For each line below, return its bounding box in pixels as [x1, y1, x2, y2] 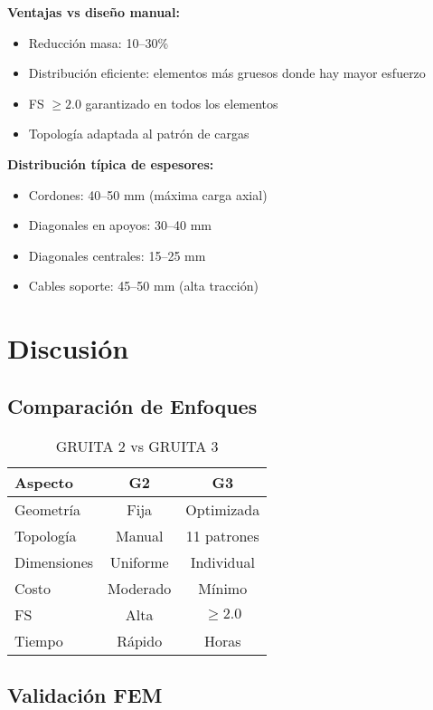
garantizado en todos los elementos [85, 93, 278, 112]
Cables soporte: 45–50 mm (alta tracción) [28, 276, 259, 295]
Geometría [14, 498, 81, 520]
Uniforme [109, 551, 169, 572]
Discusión [7, 330, 129, 367]
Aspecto [14, 471, 73, 493]
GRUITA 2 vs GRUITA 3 [55, 435, 219, 456]
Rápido [117, 629, 163, 651]
